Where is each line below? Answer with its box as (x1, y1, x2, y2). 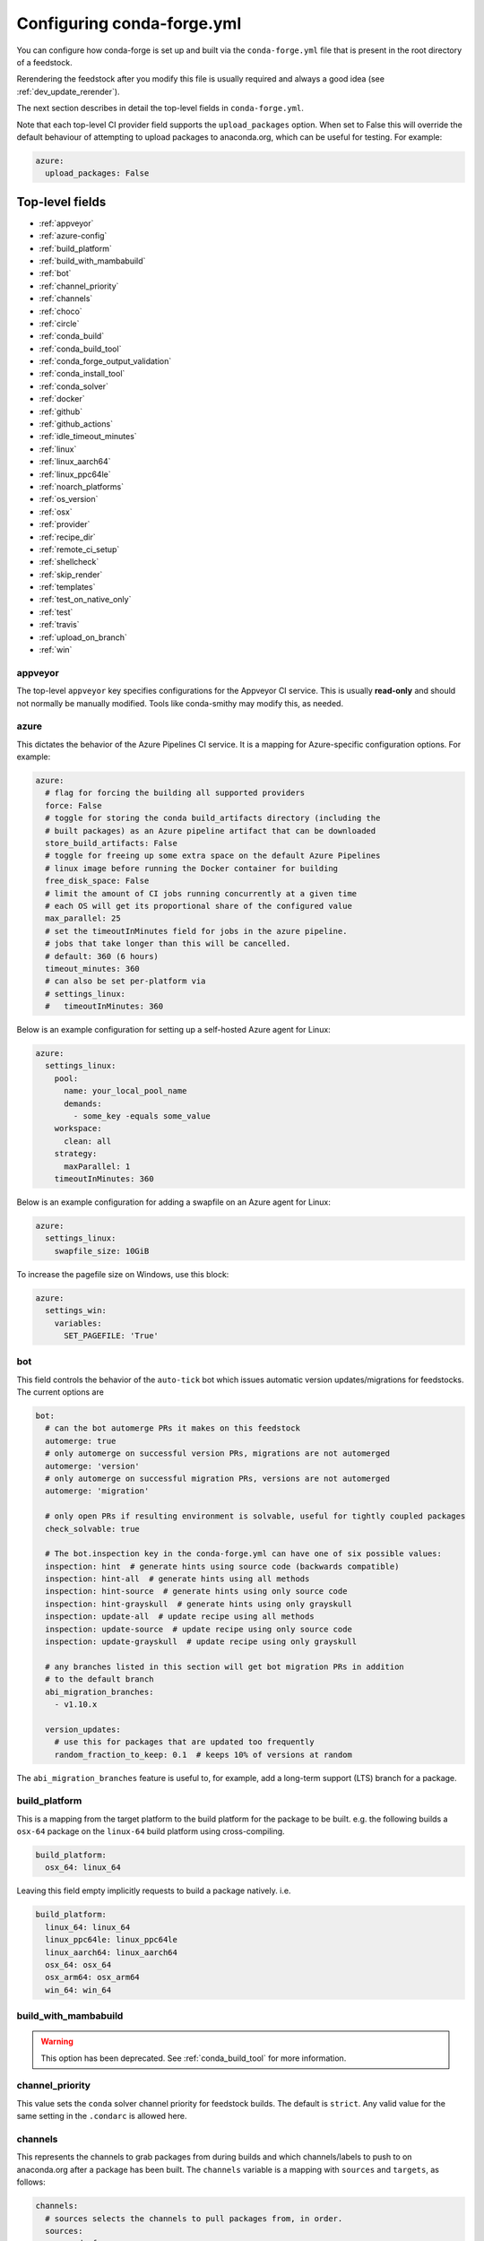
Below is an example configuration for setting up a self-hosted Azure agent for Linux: (16, 1025, 331, 1035)
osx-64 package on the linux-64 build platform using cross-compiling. (16, 1826, 286, 1837)
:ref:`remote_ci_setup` (39, 543, 120, 555)
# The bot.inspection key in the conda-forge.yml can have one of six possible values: (45, 1549, 443, 1559)
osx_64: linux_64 (45, 1863, 121, 1873)
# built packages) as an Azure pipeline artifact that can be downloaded (45, 826, 376, 835)
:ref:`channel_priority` (39, 281, 119, 291)
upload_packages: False (45, 169, 150, 178)
